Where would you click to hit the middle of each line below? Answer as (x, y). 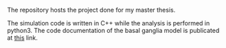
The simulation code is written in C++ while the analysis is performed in (109, 23)
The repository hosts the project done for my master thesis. (91, 10)
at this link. (22, 38)
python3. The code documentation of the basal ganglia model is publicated (113, 31)
